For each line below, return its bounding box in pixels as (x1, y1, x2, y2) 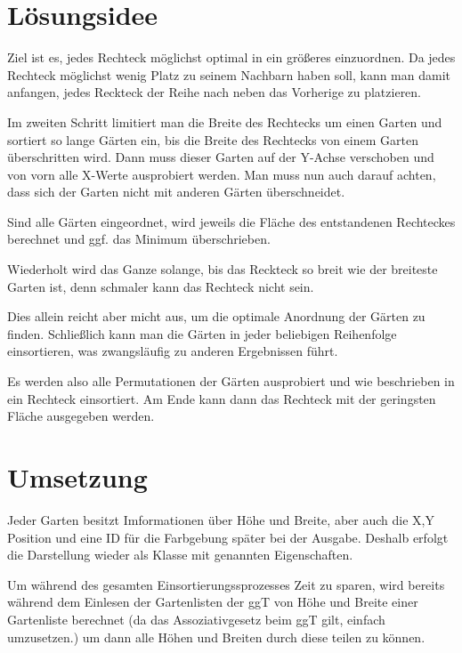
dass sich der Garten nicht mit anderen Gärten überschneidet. (7, 182, 345, 201)
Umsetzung (7, 459, 148, 495)
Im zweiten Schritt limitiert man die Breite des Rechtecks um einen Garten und (7, 112, 442, 131)
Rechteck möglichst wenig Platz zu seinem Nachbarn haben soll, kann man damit (7, 65, 451, 84)
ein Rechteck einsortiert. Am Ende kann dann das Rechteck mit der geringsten (7, 389, 436, 407)
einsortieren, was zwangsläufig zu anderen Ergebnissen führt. (7, 342, 338, 360)
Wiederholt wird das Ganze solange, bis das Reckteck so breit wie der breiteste (7, 260, 438, 278)
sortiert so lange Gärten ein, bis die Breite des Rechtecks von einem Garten (7, 130, 418, 149)
